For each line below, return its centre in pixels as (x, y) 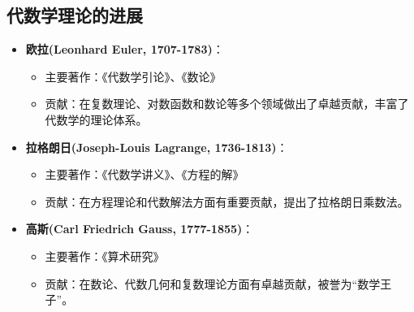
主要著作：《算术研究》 (105, 256)
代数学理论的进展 (75, 15)
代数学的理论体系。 (96, 119)
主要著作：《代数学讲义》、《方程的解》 (144, 174)
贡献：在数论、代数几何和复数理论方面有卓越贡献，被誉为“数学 (213, 283)
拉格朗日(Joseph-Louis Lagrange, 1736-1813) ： (157, 147)
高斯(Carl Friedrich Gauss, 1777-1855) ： (140, 229)
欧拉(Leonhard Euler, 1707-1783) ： (125, 49)
